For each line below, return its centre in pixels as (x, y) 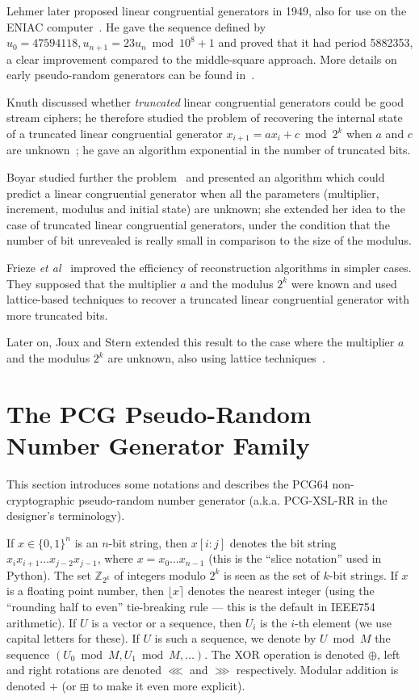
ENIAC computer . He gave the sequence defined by (136, 26)
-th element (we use (343, 622)
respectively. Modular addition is (317, 670)
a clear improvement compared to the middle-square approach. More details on (202, 59)
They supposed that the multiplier (92, 283)
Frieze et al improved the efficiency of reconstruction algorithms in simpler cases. (209, 268)
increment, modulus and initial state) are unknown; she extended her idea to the (206, 209)
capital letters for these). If (73, 638)
